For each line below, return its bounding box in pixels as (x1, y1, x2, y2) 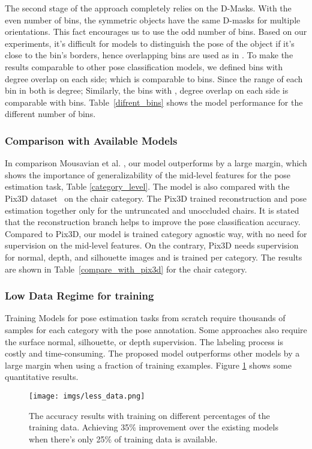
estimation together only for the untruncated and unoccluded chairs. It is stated (5, 203, 299, 216)
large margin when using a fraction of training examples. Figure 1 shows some (5, 358, 292, 371)
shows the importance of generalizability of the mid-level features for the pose (5, 168, 291, 181)
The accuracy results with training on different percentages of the (29, 409, 270, 421)
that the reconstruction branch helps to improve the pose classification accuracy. (5, 215, 301, 228)
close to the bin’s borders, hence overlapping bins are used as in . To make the (5, 49, 293, 61)
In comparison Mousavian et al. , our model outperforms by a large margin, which (5, 157, 307, 169)
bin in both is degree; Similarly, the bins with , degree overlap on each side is (5, 84, 289, 97)
